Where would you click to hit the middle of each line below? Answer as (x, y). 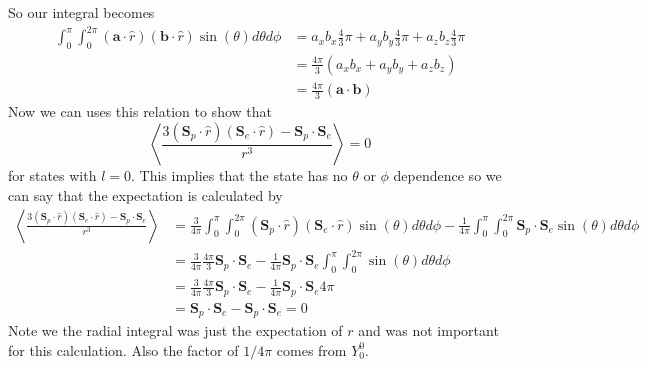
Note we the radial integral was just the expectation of (175, 330)
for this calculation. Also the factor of (123, 349)
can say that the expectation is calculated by (145, 194)
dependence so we (447, 175)
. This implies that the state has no (239, 175)
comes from (311, 349)
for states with (52, 175)
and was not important (428, 330)
